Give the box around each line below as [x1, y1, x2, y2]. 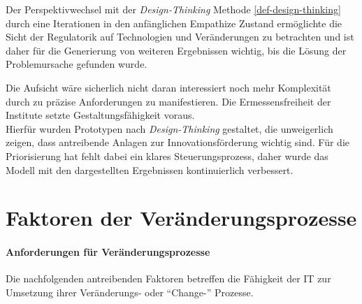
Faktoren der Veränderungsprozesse [6, 203, 357, 232]
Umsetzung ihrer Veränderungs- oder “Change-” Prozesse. [6, 284, 254, 299]
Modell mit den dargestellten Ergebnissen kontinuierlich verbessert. [6, 162, 294, 177]
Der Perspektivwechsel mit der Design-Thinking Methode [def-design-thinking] [6, 2, 341, 16]
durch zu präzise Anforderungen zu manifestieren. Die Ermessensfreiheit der [6, 94, 331, 108]
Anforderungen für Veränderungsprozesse [6, 245, 210, 259]
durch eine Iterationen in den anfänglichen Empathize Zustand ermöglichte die [6, 15, 342, 30]
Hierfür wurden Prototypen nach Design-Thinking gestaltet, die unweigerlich [6, 121, 333, 136]
